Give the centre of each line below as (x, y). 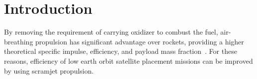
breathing (19, 41)
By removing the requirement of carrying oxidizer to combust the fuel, (111, 32)
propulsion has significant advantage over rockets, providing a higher (140, 41)
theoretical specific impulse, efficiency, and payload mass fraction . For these (121, 51)
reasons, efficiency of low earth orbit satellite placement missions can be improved (128, 60)
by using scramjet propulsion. (49, 70)
